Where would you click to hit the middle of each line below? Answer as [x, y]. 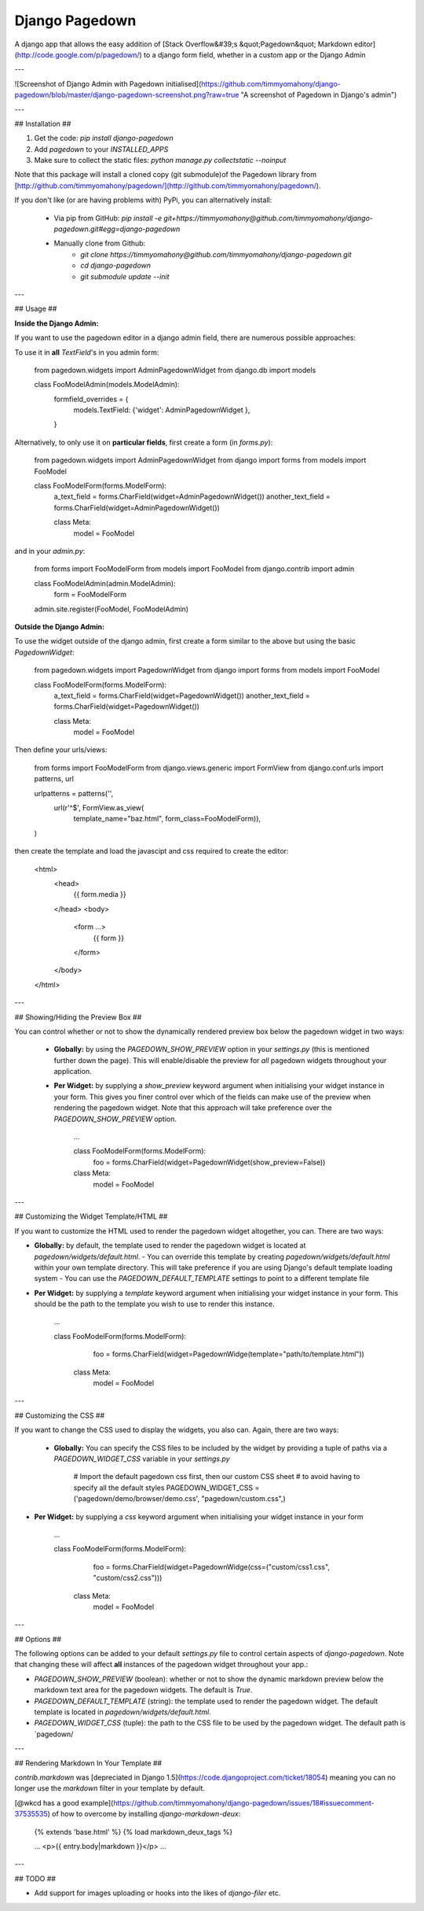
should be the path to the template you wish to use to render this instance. [154, 1304]
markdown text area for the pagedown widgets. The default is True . [143, 1690]
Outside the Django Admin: [60, 626]
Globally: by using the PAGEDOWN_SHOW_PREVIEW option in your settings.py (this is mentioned [212, 1050]
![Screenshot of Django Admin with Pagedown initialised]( [108, 83]
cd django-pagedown [116, 266]
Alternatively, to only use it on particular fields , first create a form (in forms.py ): [144, 442]
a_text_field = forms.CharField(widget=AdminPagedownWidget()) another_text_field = [192, 496]
